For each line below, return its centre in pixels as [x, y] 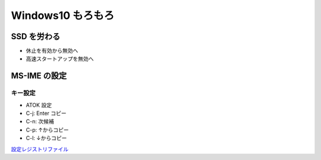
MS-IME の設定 [39, 76]
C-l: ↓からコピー [46, 138]
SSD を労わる [36, 36]
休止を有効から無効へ [52, 51]
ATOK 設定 [39, 105]
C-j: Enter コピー [46, 113]
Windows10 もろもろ [63, 15]
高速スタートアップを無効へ [60, 59]
